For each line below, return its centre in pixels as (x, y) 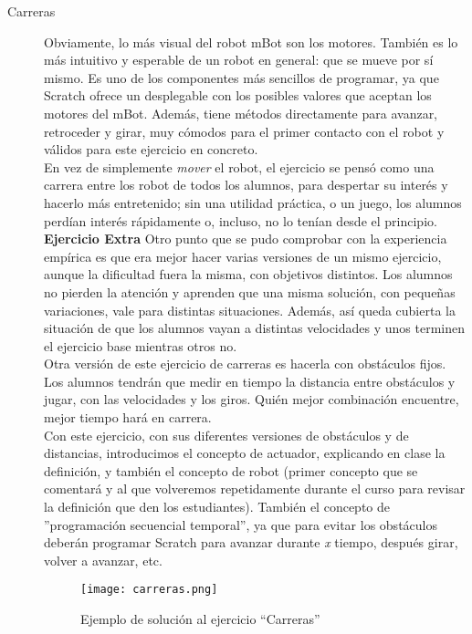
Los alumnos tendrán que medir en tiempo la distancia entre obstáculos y (250, 381)
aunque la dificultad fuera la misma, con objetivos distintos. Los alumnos (248, 274)
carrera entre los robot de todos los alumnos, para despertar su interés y (246, 185)
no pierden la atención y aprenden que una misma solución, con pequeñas (250, 291)
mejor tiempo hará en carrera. (128, 417)
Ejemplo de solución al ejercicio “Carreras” (200, 619)
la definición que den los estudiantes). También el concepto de (217, 507)
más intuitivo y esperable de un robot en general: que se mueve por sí (239, 60)
